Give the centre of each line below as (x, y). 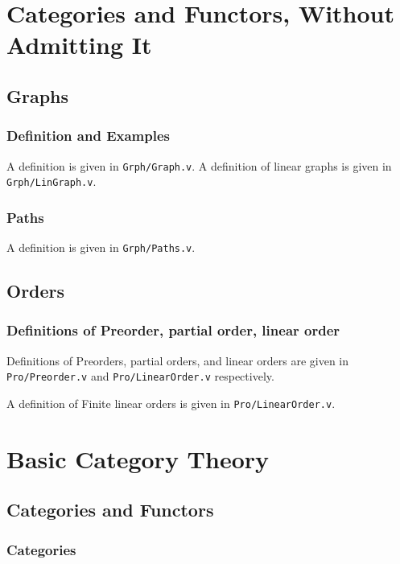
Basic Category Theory (138, 458)
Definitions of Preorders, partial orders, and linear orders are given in (178, 360)
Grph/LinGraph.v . (52, 181)
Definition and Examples (88, 136)
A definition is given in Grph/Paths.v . (101, 247)
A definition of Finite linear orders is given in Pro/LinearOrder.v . (171, 403)
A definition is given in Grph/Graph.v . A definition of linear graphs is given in (199, 165)
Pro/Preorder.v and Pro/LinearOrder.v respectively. (140, 376)
